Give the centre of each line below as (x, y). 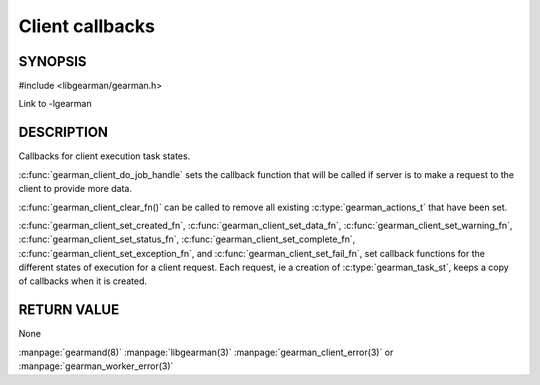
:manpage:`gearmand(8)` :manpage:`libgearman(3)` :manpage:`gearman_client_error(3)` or (206, 352)
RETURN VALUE (69, 310)
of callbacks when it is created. (83, 281)
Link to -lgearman (55, 104)
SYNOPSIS (52, 61)
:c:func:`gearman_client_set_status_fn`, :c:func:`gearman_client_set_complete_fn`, (187, 239)
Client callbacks (86, 26)
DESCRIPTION (63, 132)
